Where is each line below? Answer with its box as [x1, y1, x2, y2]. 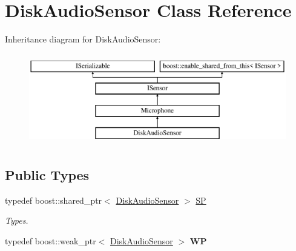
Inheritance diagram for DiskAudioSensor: [5, 33, 161, 45]
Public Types [5, 165, 90, 184]
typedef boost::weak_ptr [5, 234, 96, 247]
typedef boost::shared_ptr [5, 193, 102, 206]
